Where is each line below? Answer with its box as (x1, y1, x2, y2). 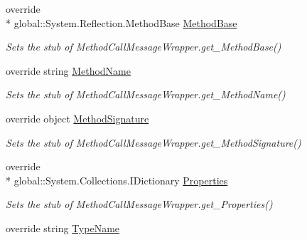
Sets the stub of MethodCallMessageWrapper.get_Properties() (6, 197, 273, 212)
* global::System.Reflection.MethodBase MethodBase (6, 15, 237, 30)
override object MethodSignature (6, 110, 149, 125)
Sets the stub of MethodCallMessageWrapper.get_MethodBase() (6, 39, 281, 54)
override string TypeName (6, 220, 120, 235)
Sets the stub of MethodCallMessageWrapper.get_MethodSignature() (6, 135, 301, 150)
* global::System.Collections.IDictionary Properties (6, 172, 228, 187)
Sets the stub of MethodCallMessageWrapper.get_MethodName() (6, 87, 286, 102)
